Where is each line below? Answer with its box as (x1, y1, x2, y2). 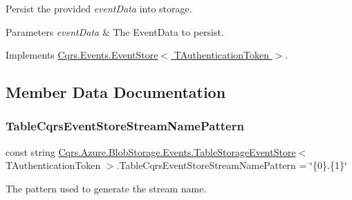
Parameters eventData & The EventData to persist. (6, 24, 224, 39)
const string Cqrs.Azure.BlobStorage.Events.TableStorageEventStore (6, 144, 296, 159)
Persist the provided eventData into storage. (6, 1, 192, 15)
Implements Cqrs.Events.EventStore (6, 48, 158, 62)
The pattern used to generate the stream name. (6, 181, 207, 195)
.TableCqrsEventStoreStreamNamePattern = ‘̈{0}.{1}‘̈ (116, 158, 347, 172)
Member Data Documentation (6, 81, 226, 103)
